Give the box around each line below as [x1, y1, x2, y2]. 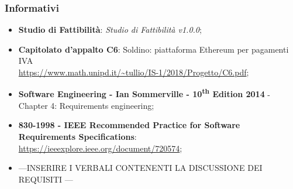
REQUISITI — [18, 173, 73, 185]
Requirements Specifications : [18, 130, 137, 143]
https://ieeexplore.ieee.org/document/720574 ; [18, 142, 182, 154]
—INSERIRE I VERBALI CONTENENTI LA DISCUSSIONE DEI [18, 161, 263, 174]
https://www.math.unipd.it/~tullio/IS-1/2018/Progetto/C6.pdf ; [18, 66, 249, 78]
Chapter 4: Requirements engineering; [18, 99, 154, 111]
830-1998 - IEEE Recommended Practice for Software [18, 119, 240, 131]
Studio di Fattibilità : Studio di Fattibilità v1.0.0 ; [18, 23, 202, 36]
